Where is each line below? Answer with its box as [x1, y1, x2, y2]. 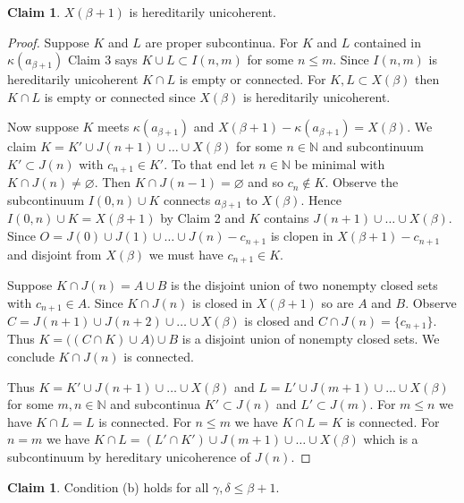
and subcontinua [110, 395, 201, 413]
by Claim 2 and [160, 209, 246, 227]
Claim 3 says [67, 50, 138, 69]
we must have [148, 244, 224, 263]
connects [164, 191, 211, 209]
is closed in [192, 293, 253, 311]
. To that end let [164, 154, 255, 173]
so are [321, 293, 354, 311]
